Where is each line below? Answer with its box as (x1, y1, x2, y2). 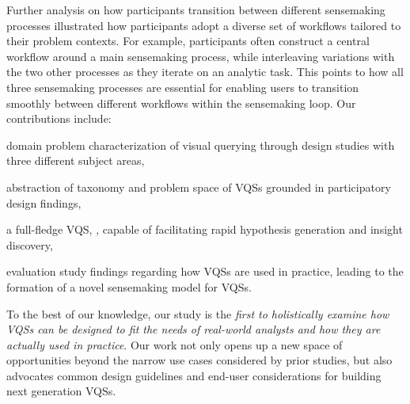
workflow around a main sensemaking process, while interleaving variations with (6, 48, 395, 64)
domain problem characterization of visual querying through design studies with (6, 136, 395, 153)
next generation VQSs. (6, 383, 116, 399)
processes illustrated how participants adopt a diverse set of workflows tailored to (6, 17, 401, 33)
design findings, (6, 194, 82, 211)
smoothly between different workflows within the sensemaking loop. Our (6, 94, 356, 111)
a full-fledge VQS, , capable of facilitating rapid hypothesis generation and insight (6, 221, 403, 238)
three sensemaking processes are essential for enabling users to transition (6, 78, 359, 95)
